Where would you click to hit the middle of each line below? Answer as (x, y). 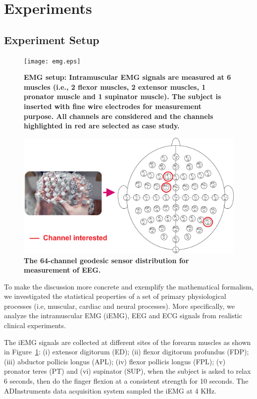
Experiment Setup (52, 39)
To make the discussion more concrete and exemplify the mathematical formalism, (129, 286)
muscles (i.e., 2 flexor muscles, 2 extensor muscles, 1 (115, 86)
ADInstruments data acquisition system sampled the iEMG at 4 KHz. (110, 390)
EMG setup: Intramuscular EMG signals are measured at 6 (128, 77)
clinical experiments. (35, 325)
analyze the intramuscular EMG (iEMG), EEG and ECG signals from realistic (123, 315)
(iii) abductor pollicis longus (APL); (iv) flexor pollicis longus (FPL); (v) (115, 361)
